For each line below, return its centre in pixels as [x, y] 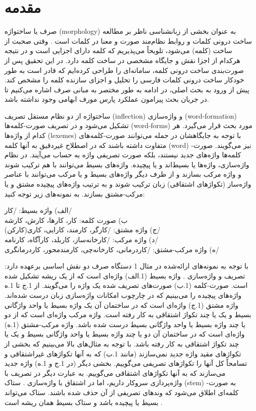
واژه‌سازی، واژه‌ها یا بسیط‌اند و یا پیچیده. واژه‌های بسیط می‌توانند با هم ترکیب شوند [127, 164]
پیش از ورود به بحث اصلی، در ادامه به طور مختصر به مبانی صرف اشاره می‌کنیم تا [127, 89]
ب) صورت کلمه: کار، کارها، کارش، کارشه [66, 220]
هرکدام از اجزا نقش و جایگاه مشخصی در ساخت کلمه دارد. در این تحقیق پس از [123, 60]
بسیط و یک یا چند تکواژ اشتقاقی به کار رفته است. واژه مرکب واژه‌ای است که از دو [128, 314]
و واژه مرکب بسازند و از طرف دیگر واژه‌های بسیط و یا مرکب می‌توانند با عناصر [123, 174]
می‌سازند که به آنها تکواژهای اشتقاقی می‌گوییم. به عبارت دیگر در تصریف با [115, 373]
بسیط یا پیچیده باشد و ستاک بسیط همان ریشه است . [84, 402]
